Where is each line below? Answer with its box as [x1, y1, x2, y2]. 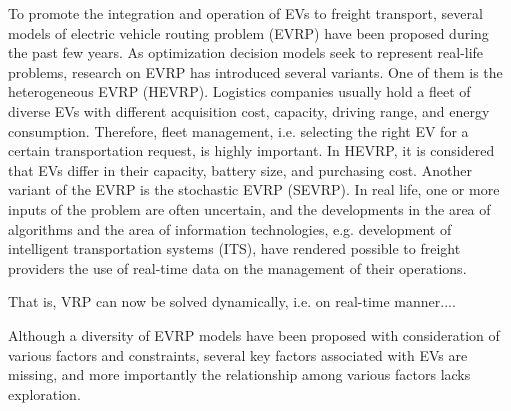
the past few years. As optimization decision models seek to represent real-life [8, 42, 484, 63]
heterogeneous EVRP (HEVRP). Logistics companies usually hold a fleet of [8, 81, 471, 102]
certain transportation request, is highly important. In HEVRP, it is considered [8, 140, 495, 161]
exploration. [8, 383, 81, 404]
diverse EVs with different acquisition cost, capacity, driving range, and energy [8, 100, 490, 121]
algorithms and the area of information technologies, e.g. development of [8, 218, 452, 239]
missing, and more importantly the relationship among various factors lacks [8, 364, 471, 385]
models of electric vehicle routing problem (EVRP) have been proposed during [8, 22, 489, 43]
